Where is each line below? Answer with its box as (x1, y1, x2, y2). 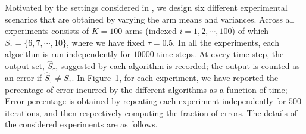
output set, (5, 60, 45, 72)
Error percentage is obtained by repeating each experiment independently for (5, 95, 286, 107)
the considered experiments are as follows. (5, 118, 158, 130)
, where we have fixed (66, 36, 145, 48)
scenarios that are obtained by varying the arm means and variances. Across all (5, 13, 295, 25)
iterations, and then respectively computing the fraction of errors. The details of (5, 106, 297, 119)
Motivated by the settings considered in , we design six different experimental (5, 1, 288, 13)
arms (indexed (124, 24, 177, 37)
